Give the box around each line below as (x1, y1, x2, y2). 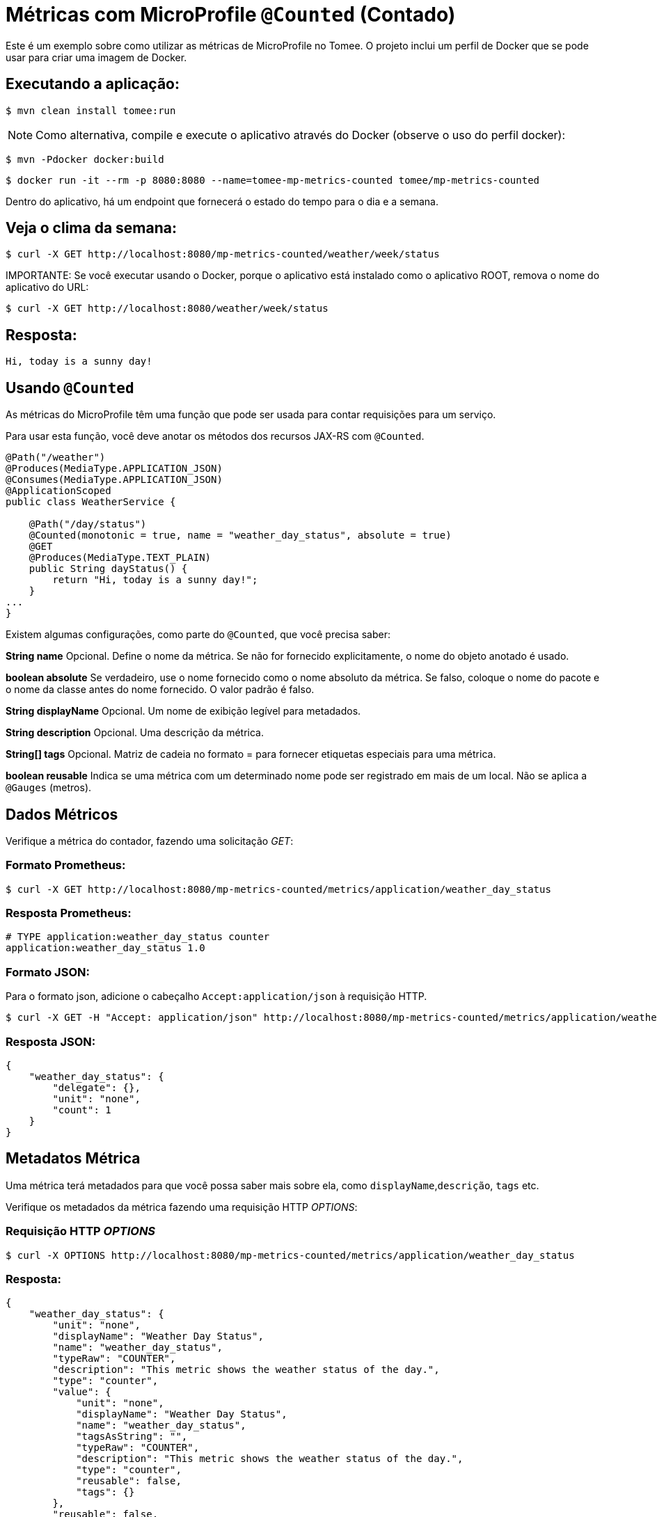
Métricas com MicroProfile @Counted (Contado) (6, 3, 456, 26)
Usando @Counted (6, 379, 134, 397)
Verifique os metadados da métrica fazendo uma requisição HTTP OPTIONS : (6, 1200, 358, 1213)
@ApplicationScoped (6, 485, 111, 497)
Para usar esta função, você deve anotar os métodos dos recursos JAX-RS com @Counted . (6, 430, 425, 443)
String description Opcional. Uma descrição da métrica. (6, 726, 264, 739)
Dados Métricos (6, 805, 118, 823)
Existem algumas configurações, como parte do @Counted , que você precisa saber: (6, 628, 390, 641)
